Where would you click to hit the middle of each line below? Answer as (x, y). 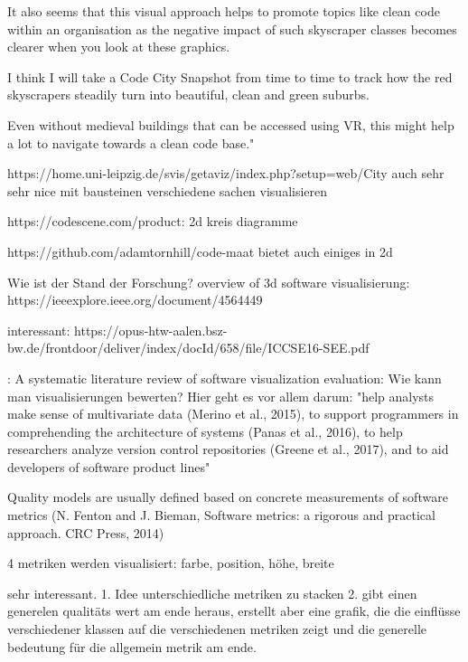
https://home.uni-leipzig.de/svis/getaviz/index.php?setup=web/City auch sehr (226, 173)
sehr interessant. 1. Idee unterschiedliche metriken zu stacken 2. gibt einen (212, 593)
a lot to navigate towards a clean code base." (131, 142)
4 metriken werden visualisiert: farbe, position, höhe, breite (171, 563)
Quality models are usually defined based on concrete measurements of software (228, 497)
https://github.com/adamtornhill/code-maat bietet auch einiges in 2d (200, 251)
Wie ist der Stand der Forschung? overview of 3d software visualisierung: (209, 282)
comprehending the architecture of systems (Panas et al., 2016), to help (205, 431)
